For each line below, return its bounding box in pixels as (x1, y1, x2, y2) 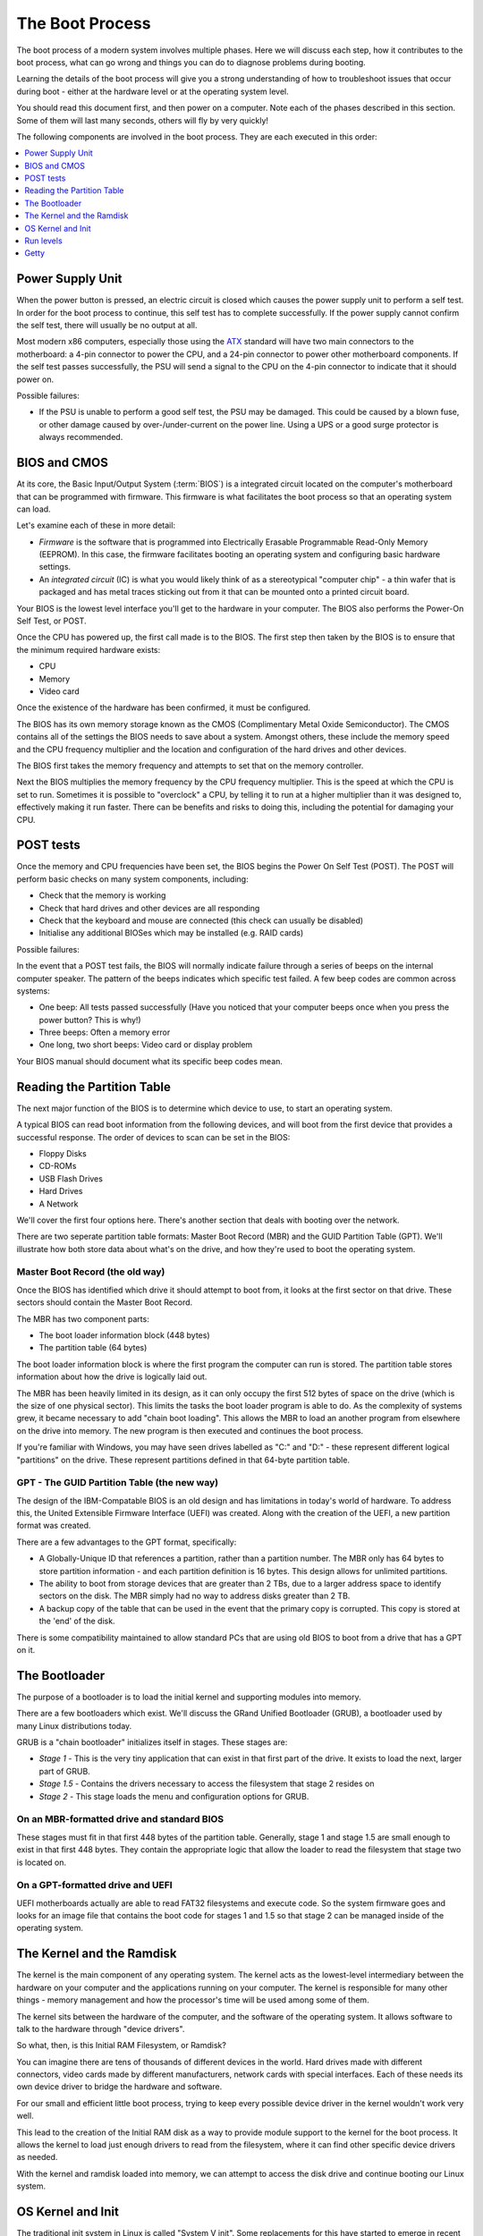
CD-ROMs (38, 1161, 77, 1172)
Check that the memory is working (38, 890, 166, 901)
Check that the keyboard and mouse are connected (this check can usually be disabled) (38, 915, 364, 926)
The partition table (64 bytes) (38, 1342, 148, 1353)
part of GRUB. (38, 1766, 91, 1776)
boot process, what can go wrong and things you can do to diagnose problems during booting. (16, 56, 366, 67)
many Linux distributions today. (16, 1720, 132, 1731)
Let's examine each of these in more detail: (16, 520, 176, 531)
